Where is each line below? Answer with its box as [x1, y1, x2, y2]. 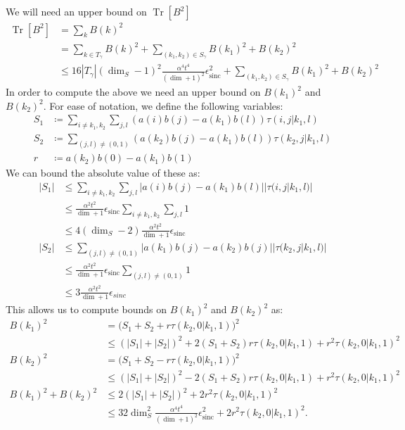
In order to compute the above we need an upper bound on [6, 84, 261, 99]
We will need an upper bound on [6, 4, 147, 18]
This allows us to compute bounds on [6, 302, 167, 317]
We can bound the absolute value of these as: [6, 165, 200, 180]
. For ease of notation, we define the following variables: [43, 98, 283, 113]
